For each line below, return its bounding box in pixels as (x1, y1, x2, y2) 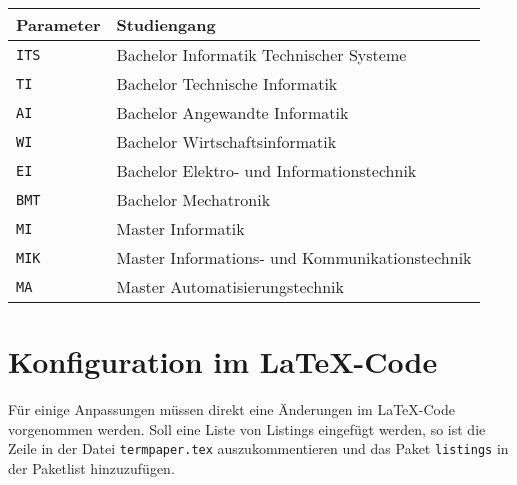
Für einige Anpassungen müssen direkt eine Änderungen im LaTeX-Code (8, 399, 455, 420)
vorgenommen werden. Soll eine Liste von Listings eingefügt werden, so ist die (8, 418, 486, 439)
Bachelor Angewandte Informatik (116, 101, 349, 124)
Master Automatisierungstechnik (116, 275, 344, 298)
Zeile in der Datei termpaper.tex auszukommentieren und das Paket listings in (8, 438, 509, 459)
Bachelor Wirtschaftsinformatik (116, 130, 337, 153)
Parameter (16, 13, 101, 36)
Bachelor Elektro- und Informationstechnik (116, 159, 417, 182)
